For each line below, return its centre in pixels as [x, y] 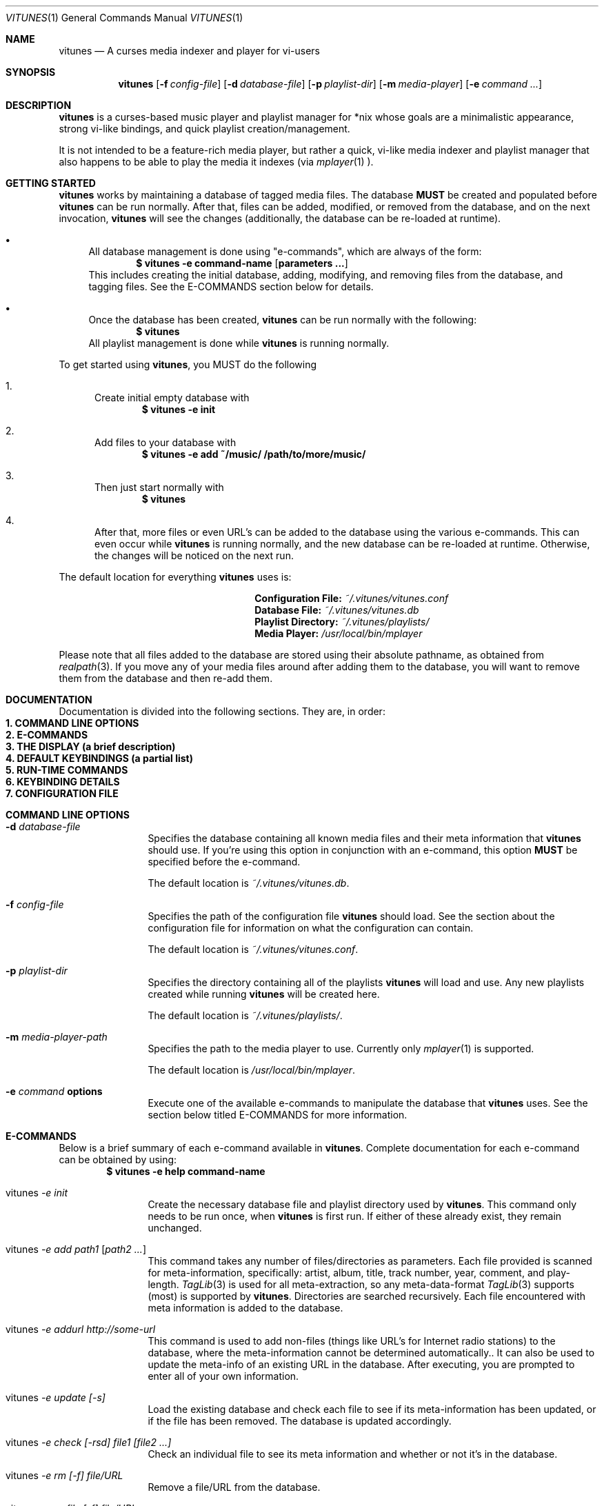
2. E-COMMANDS [47, 735]
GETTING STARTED [51, 183]
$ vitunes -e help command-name [186, 1171]
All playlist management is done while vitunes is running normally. [239, 343]
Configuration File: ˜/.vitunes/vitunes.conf [352, 598]
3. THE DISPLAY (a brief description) [91, 746]
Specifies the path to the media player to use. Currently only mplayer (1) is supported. [341, 1048]
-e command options [54, 1091]
